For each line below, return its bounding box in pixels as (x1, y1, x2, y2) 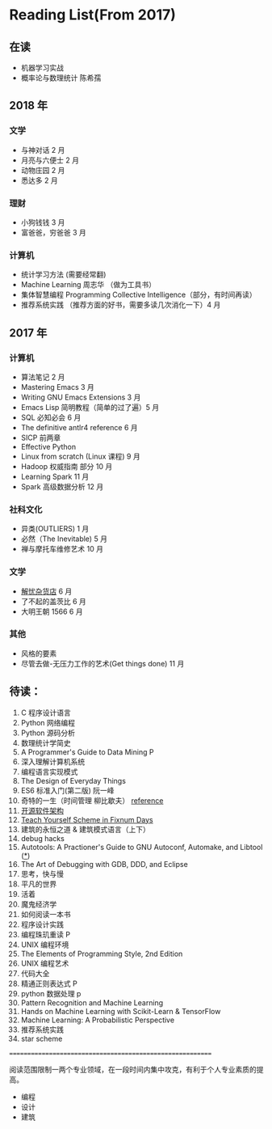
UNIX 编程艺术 (20, 958, 69, 968)
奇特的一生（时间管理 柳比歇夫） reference (20, 795, 164, 806)
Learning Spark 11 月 (20, 471, 90, 481)
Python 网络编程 (20, 717, 76, 727)
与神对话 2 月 (20, 145, 65, 154)
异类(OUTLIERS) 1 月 (20, 524, 90, 534)
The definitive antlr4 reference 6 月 (20, 422, 138, 432)
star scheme (20, 1034, 63, 1043)
